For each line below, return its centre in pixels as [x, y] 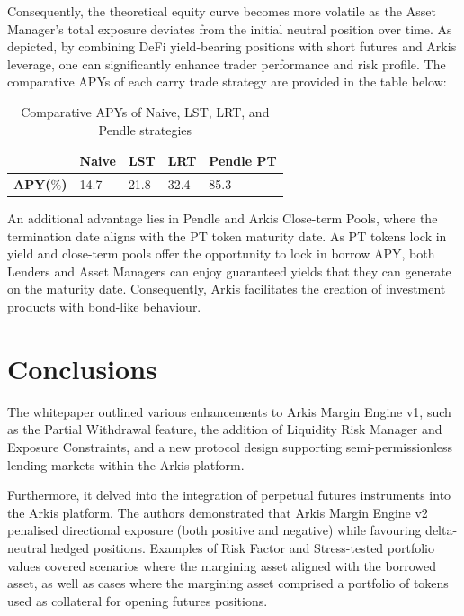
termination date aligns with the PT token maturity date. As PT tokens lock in [227, 236]
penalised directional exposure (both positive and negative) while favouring [214, 530]
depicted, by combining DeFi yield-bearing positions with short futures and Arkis [232, 46]
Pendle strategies [145, 129]
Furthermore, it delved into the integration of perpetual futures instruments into [229, 495]
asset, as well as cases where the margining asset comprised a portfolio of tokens [228, 583]
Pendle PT [243, 161]
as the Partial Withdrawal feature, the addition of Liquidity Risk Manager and [225, 429]
